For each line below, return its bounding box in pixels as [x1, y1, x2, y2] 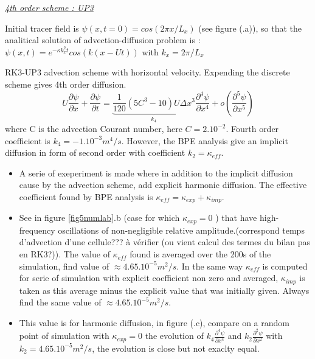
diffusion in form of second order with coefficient [5, 146, 185, 159]
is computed [262, 259, 308, 272]
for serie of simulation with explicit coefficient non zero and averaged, [19, 271, 279, 284]
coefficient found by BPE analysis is [19, 190, 153, 203]
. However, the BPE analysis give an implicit [121, 134, 288, 147]
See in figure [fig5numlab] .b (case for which [19, 211, 180, 224]
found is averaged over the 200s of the [130, 248, 271, 260]
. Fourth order [226, 122, 279, 134]
